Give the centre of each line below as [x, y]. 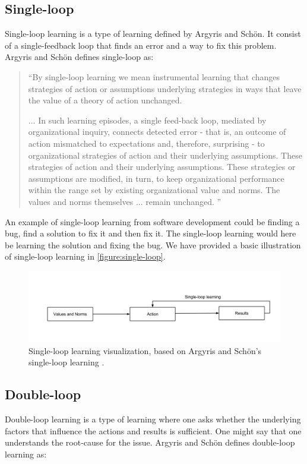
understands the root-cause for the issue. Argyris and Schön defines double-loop [150, 442]
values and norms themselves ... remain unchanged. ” [125, 201]
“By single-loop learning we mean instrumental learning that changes [154, 76]
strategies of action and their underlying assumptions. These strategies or [162, 167]
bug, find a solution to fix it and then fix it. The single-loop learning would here [151, 233]
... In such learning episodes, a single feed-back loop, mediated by [147, 120]
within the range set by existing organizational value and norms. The [154, 190]
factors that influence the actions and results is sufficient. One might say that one [153, 430]
